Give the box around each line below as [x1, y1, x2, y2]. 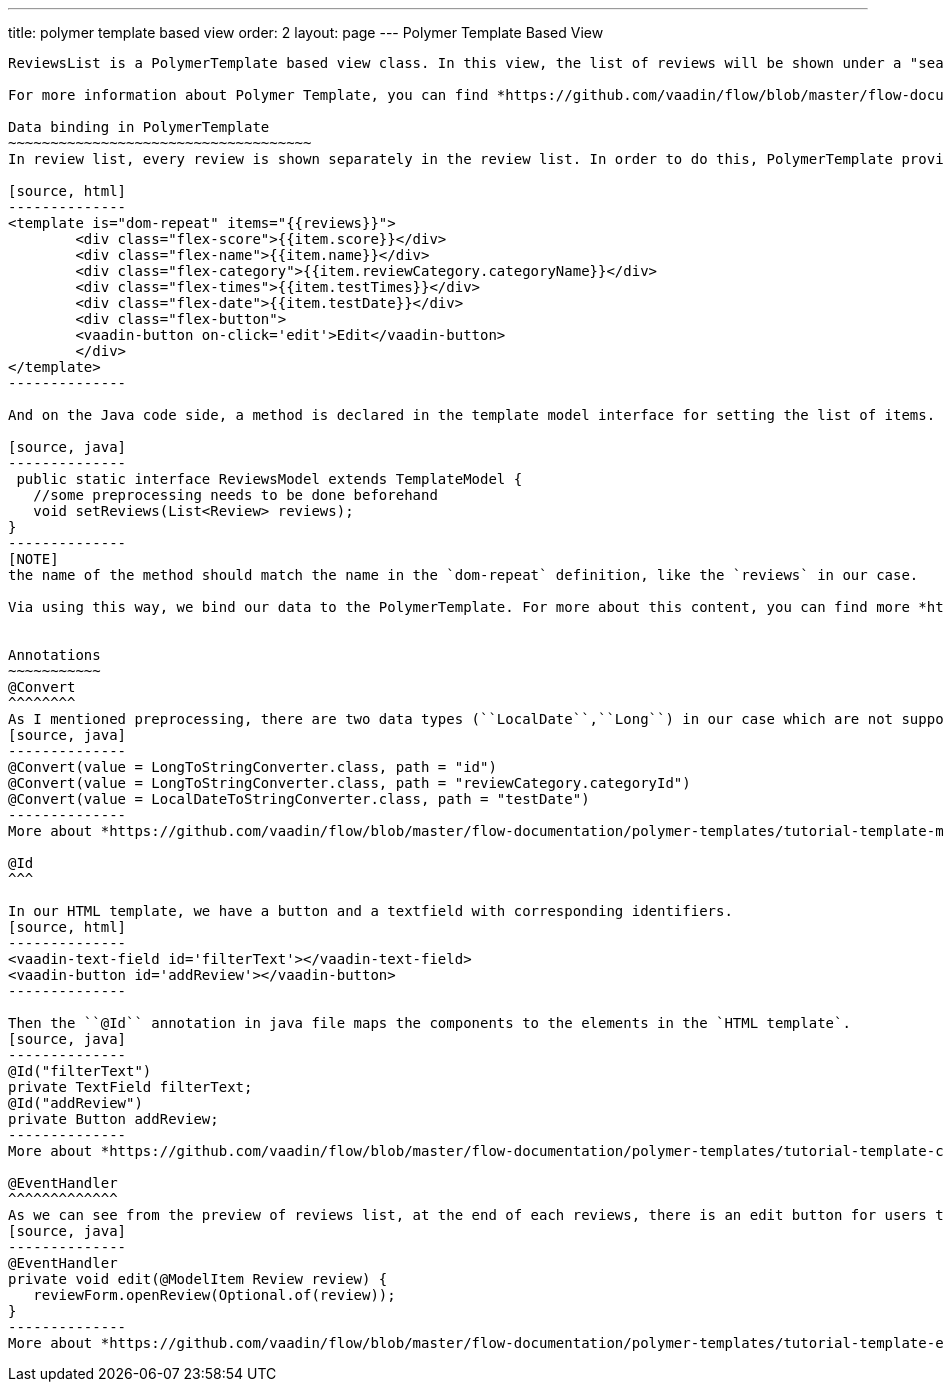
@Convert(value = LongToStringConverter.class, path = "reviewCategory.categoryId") [8, 775, 691, 791]
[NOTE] [8, 551, 59, 567]
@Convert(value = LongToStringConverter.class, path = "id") [8, 759, 497, 775]
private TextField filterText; [8, 1079, 253, 1095]
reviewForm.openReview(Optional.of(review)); [33, 1287, 396, 1303]
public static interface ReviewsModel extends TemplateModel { [16, 471, 523, 487]
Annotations [8, 647, 101, 663]
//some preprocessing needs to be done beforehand [33, 487, 438, 503]
